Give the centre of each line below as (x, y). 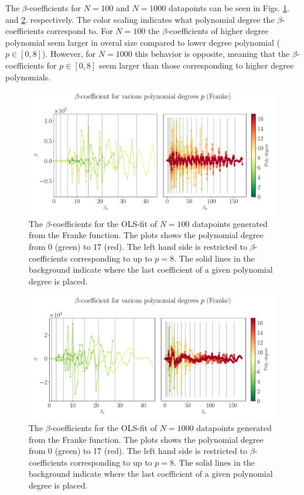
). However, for (69, 54)
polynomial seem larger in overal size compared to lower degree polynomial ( (143, 42)
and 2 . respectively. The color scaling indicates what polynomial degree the (140, 19)
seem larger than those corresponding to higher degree (196, 65)
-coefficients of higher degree (218, 31)
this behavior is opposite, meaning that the (212, 54)
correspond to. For (80, 31)
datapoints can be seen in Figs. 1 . (229, 8)
